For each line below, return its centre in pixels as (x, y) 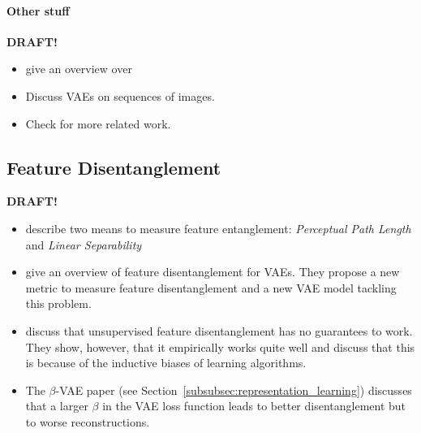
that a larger (57, 406)
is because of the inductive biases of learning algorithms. (166, 363)
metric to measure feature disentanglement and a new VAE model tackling (211, 287)
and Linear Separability (84, 244)
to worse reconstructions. (88, 421)
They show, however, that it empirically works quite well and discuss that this (220, 346)
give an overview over (79, 69)
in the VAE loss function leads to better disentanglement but (254, 406)
